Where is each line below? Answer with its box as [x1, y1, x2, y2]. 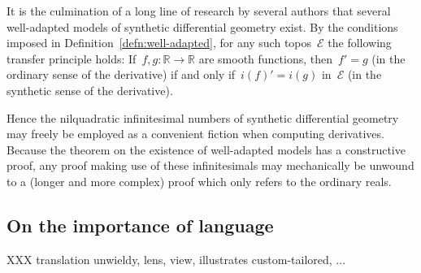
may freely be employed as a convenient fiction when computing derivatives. [7, 125, 384, 142]
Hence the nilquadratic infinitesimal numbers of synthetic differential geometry [7, 109, 399, 126]
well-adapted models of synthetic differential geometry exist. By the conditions [7, 18, 398, 35]
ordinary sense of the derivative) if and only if [7, 66, 236, 83]
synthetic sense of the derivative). [7, 81, 173, 98]
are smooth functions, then [198, 50, 333, 67]
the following [328, 34, 392, 51]
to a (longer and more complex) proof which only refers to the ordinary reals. [7, 172, 392, 189]
